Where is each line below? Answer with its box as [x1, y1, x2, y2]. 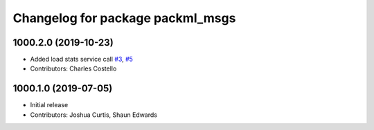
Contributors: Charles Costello [30, 64, 117, 73]
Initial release [30, 101, 69, 109]
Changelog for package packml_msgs [12, 10, 236, 26]
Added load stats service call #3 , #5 [30, 55, 133, 64]
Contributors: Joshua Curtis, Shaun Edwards [30, 111, 157, 119]
